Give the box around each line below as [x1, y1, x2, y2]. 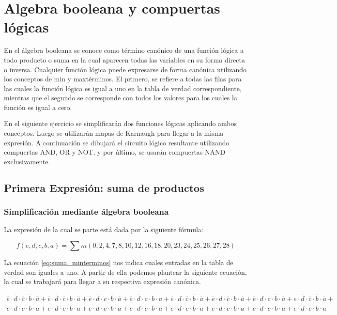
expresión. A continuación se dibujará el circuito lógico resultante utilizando [4, 137, 230, 147]
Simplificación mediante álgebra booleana [4, 205, 169, 218]
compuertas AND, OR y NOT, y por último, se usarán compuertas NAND [4, 147, 226, 157]
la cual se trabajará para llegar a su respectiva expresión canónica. [4, 276, 201, 286]
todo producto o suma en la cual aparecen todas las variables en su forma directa [4, 54, 245, 64]
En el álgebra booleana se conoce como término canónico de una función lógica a [4, 45, 244, 55]
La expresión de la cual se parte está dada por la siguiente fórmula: [4, 224, 203, 235]
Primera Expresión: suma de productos [4, 180, 204, 195]
